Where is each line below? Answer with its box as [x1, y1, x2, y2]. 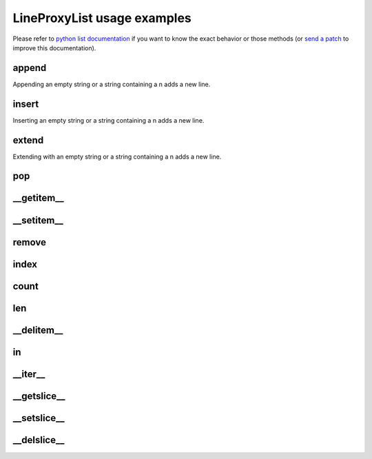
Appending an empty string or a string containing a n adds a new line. [12, 80, 211, 88]
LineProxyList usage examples [12, 10, 192, 25]
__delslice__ [12, 434, 65, 446]
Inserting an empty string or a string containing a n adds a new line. [12, 116, 205, 124]
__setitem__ [12, 214, 63, 226]
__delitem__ [12, 324, 63, 336]
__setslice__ [12, 412, 65, 424]
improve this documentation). [12, 43, 96, 52]
